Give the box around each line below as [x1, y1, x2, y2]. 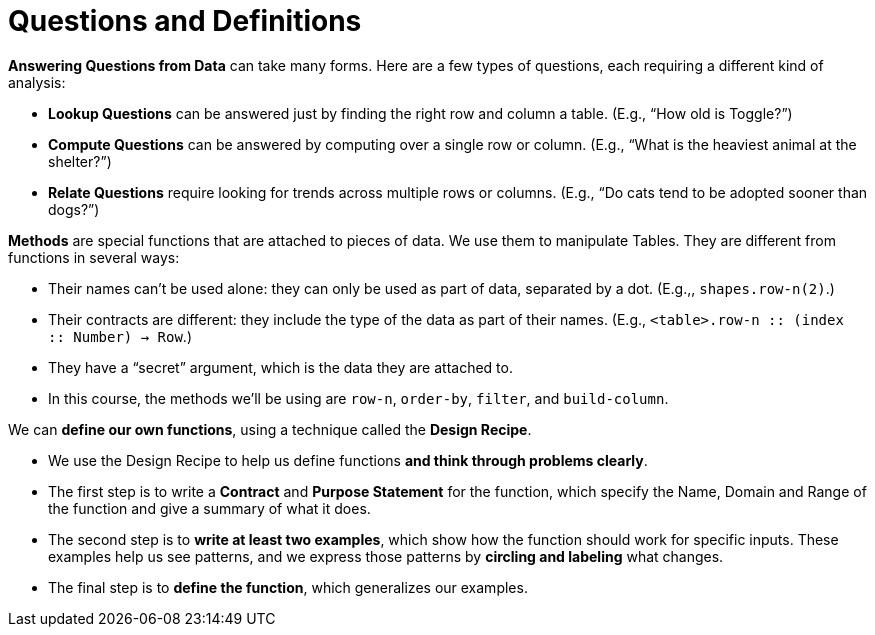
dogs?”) [48, 200, 100, 218]
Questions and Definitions [8, 4, 362, 38]
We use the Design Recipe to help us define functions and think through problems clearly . [48, 451, 648, 469]
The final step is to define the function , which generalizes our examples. [48, 578, 528, 596]
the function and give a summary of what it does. [48, 499, 371, 517]
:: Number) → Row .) [48, 327, 192, 345]
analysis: [8, 73, 66, 91]
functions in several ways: [8, 248, 180, 266]
